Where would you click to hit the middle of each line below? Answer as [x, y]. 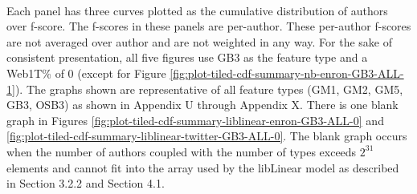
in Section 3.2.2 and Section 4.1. [86, 183]
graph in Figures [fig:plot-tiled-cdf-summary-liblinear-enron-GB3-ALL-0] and [195, 120]
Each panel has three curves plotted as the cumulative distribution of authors [197, 10]
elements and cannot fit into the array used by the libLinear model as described [203, 167]
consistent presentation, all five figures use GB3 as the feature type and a [187, 57]
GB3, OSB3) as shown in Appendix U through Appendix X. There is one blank [202, 105]
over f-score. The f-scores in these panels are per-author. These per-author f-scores [209, 26]
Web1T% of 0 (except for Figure [86, 73]
